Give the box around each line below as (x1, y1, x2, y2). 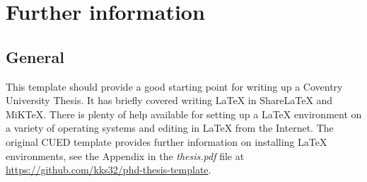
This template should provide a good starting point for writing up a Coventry (6, 79, 343, 93)
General (6, 45, 64, 67)
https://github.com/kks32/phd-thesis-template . (6, 162, 211, 177)
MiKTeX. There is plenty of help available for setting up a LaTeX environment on (6, 106, 362, 121)
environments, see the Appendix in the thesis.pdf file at (6, 148, 245, 163)
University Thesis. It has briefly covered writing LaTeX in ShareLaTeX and (6, 93, 333, 108)
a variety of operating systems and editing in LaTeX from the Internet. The (6, 120, 334, 135)
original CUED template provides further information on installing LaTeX (6, 134, 327, 149)
